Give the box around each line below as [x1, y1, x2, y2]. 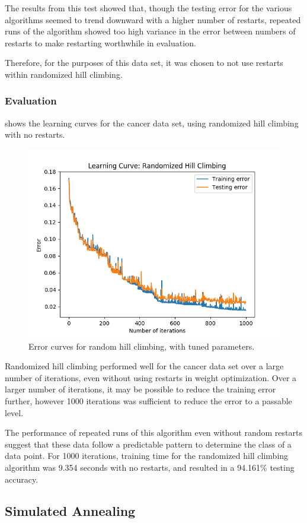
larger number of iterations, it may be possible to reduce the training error [5, 383, 276, 395]
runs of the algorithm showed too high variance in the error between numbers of [5, 25, 296, 37]
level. [5, 406, 24, 419]
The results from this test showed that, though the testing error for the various [5, 2, 292, 14]
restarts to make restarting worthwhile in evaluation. [5, 36, 196, 49]
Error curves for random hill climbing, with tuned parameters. [28, 340, 255, 352]
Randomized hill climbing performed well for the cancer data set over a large [5, 360, 284, 372]
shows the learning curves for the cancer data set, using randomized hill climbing [5, 116, 299, 129]
